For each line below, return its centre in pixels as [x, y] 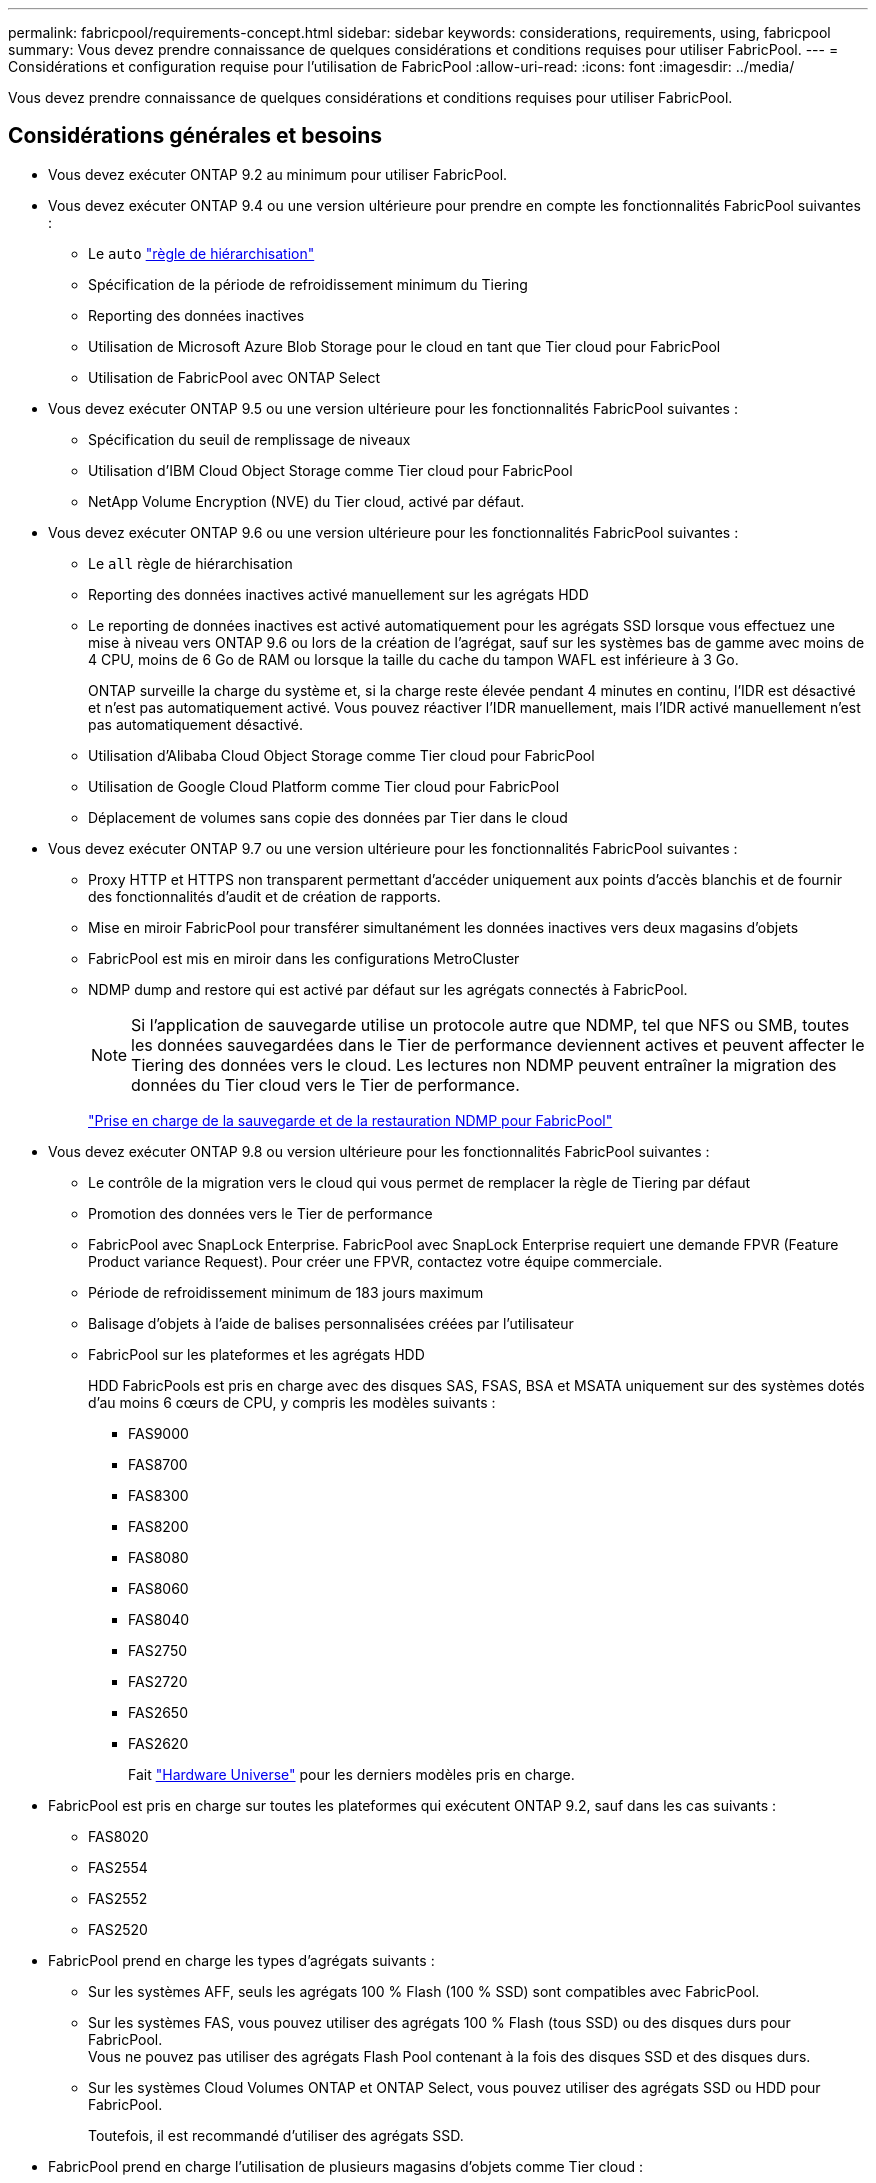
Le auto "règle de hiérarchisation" [201, 253]
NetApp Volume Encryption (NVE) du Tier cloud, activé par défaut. [306, 501]
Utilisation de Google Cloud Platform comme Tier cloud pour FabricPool [324, 786]
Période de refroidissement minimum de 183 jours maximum [286, 1292]
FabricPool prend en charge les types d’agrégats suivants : [241, 1960]
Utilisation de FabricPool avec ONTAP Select [234, 377]
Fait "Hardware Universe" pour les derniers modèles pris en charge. [351, 1774]
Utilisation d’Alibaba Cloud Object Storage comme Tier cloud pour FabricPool [341, 755]
